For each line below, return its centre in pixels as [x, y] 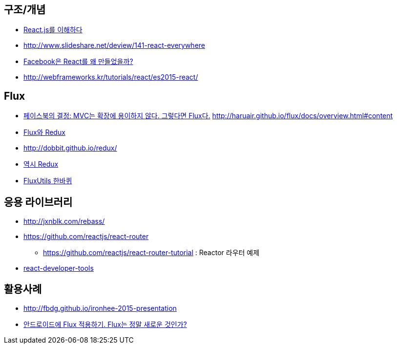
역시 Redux [41, 164]
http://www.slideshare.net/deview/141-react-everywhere [115, 45]
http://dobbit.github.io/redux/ [70, 148]
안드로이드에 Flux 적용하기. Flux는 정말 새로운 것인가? [105, 324]
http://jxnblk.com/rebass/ [64, 221]
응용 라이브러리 [38, 202]
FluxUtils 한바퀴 [48, 181]
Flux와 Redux [44, 132]
